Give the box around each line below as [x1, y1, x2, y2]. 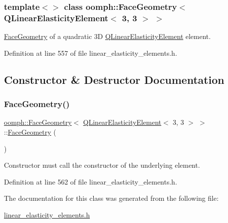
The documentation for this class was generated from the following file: [4, 193, 219, 203]
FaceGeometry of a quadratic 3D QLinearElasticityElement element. [4, 31, 211, 41]
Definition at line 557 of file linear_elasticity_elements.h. [4, 47, 177, 58]
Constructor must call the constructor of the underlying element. [4, 160, 200, 170]
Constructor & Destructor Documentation [4, 72, 225, 87]
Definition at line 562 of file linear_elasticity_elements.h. [4, 176, 177, 186]
